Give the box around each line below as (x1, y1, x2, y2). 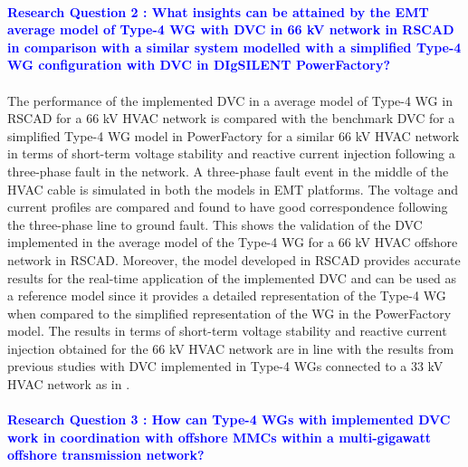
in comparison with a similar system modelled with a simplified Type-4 (7, 37, 462, 56)
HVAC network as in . (7, 375, 130, 394)
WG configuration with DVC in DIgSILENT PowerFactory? (7, 55, 391, 74)
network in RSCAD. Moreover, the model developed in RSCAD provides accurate (7, 250, 461, 269)
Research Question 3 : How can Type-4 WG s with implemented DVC (7, 410, 451, 429)
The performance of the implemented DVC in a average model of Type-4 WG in (7, 91, 453, 110)
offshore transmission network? (7, 445, 205, 464)
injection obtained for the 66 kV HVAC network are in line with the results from (7, 338, 454, 357)
